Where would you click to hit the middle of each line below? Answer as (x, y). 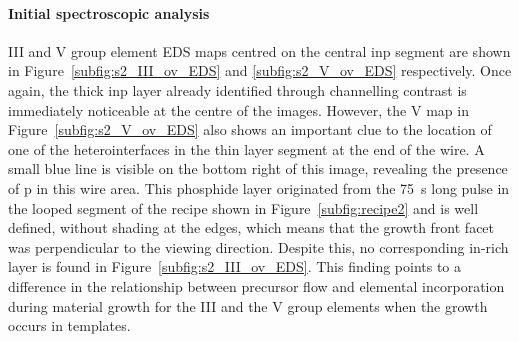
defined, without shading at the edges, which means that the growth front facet (251, 227)
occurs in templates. (69, 325)
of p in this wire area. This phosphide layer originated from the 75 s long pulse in (259, 187)
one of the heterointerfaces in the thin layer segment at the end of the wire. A (246, 148)
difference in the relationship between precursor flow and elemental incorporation (256, 285)
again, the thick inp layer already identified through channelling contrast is (237, 89)
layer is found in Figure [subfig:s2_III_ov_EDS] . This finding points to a (235, 266)
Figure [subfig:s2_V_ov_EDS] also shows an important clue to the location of (250, 129)
